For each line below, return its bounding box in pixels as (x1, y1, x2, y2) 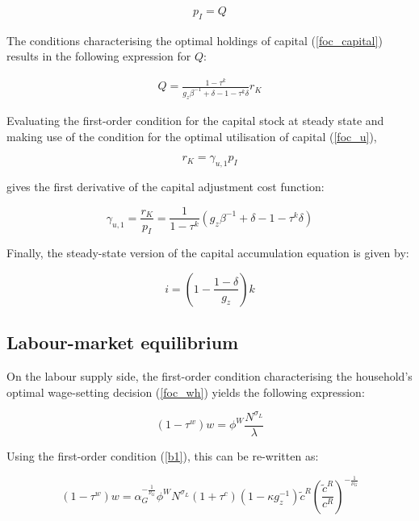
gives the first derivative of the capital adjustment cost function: (6, 177, 325, 194)
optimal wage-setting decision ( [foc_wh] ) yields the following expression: (6, 383, 365, 400)
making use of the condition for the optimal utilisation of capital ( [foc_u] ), (6, 127, 377, 144)
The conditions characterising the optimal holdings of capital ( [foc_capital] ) (6, 31, 383, 48)
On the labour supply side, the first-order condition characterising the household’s (6, 368, 413, 385)
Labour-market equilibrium (6, 330, 239, 355)
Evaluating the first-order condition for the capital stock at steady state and (6, 111, 384, 128)
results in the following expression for (6, 48, 191, 65)
